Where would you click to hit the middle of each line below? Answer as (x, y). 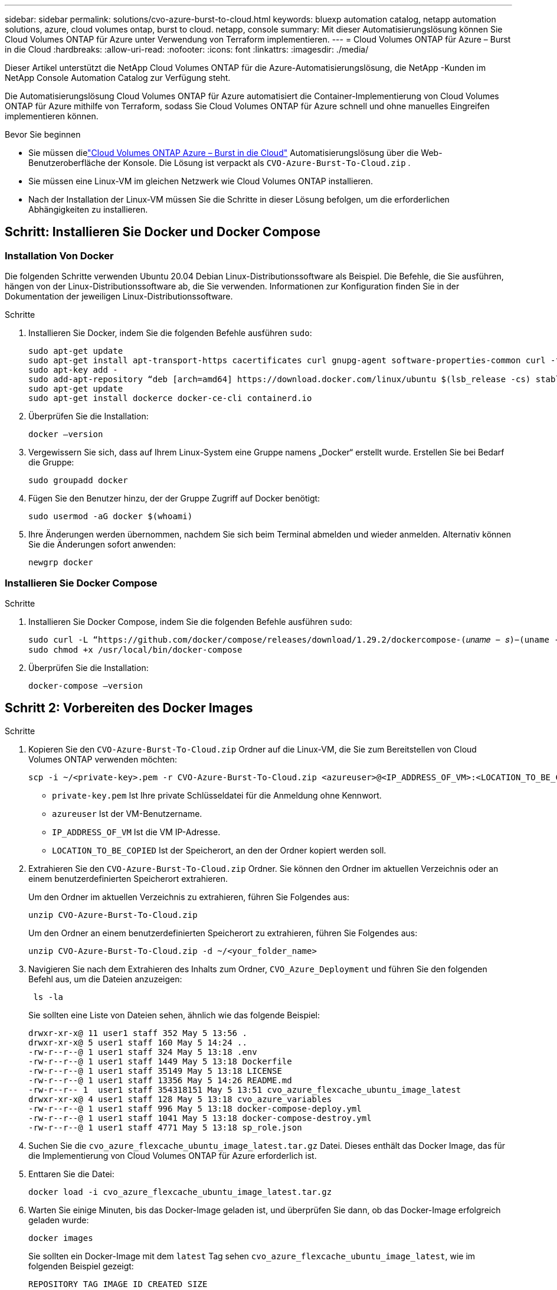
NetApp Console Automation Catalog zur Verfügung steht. (118, 78)
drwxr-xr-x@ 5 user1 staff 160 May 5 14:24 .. (138, 1042)
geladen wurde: (59, 1220)
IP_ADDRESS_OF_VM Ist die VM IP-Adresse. (136, 832)
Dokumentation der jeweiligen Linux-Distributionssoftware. (119, 297)
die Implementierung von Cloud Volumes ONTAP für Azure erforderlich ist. (173, 1155)
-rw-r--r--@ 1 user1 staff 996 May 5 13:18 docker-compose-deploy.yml (195, 1108)
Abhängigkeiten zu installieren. (88, 209)
